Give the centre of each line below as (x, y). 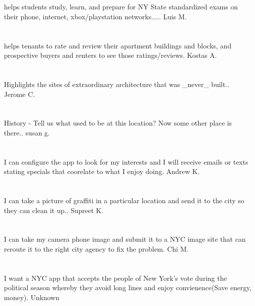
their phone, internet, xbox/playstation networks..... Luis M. (95, 16)
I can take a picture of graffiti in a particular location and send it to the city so (124, 200)
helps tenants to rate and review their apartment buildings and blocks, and (118, 45)
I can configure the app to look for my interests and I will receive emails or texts (126, 161)
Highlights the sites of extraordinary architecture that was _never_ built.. (117, 84)
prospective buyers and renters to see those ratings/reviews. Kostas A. (110, 55)
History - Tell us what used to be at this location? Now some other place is (118, 123)
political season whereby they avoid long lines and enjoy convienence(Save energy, (128, 287)
